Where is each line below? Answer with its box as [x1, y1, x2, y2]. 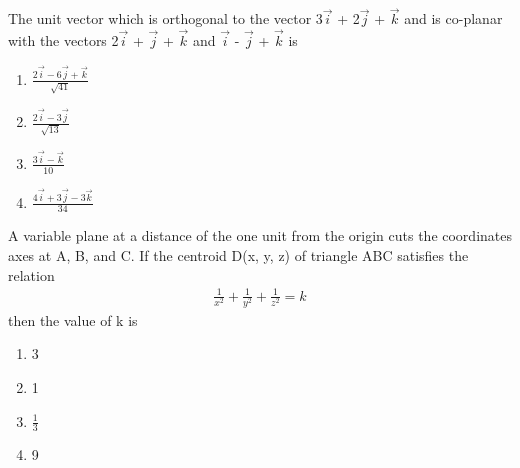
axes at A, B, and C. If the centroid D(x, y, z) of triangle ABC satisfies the [8, 244, 469, 265]
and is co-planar [404, 8, 503, 29]
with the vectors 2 [8, 30, 119, 51]
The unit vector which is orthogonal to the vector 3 [8, 8, 323, 29]
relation [8, 264, 55, 285]
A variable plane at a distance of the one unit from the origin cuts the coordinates [8, 225, 512, 246]
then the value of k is [8, 309, 138, 330]
